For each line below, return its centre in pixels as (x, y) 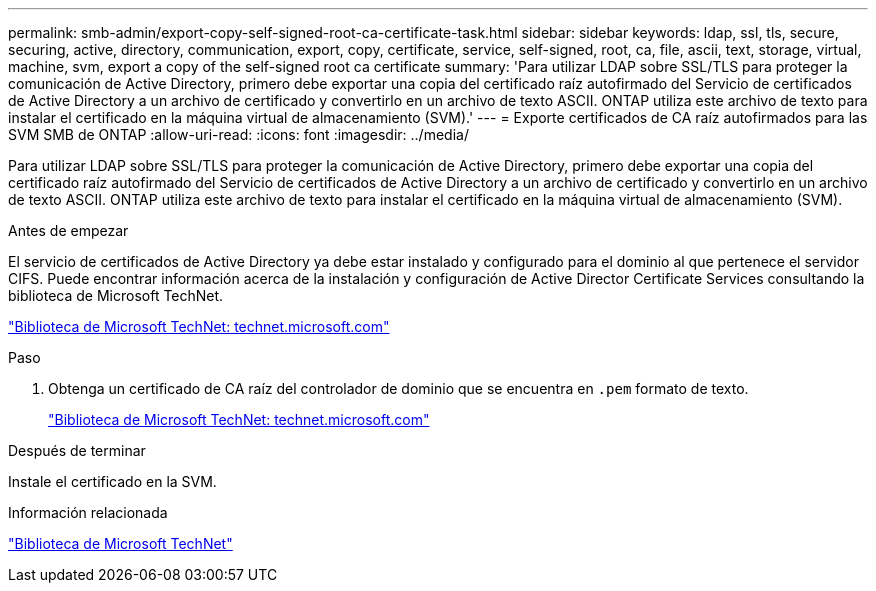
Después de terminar (77, 450)
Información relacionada (88, 512)
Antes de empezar (68, 230)
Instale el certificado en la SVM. (112, 481)
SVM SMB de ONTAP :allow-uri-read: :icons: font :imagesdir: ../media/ (238, 134)
